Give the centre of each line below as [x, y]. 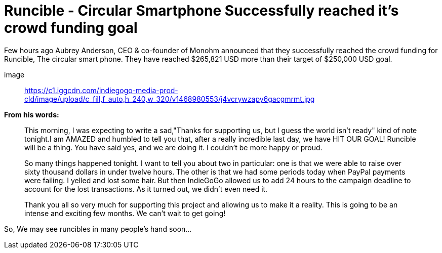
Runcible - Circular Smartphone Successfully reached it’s [202, 11]
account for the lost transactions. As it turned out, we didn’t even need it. [146, 189]
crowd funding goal [71, 28]
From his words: [32, 114]
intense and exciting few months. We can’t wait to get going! [125, 213]
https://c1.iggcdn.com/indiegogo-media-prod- [101, 90]
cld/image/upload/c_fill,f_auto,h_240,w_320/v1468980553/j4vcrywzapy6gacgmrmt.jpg [170, 99]
